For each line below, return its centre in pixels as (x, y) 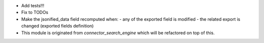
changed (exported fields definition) (57, 26)
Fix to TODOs (35, 13)
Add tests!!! (33, 6)
